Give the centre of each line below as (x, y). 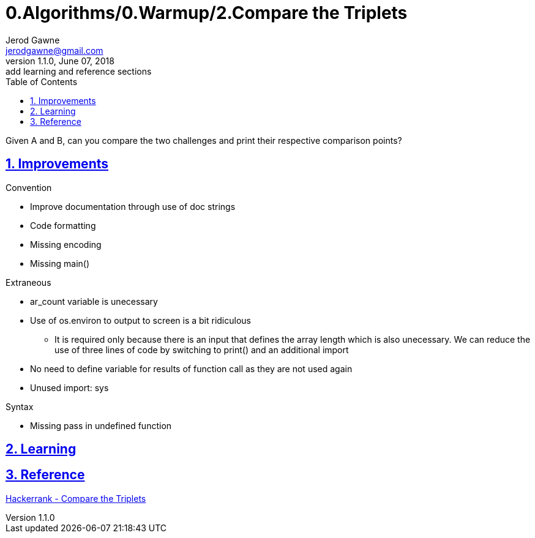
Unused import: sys (69, 387)
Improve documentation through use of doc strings (133, 206)
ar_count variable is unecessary (94, 301)
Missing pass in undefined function (101, 425)
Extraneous (28, 282)
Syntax (20, 406)
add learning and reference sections (79, 71)
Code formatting (63, 225)
